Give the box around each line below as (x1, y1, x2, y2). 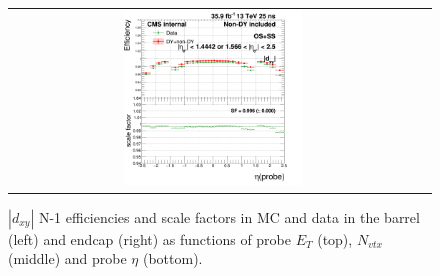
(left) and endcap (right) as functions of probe (8, 228, 291, 249)
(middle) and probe (8, 248, 127, 269)
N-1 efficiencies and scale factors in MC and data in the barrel (38, 206, 420, 227)
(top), (317, 228, 353, 249)
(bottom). (142, 248, 203, 269)
